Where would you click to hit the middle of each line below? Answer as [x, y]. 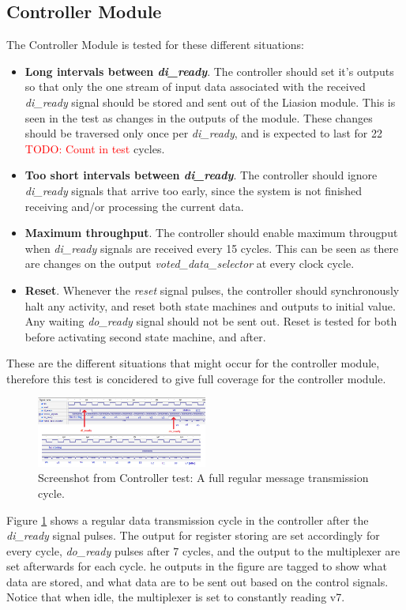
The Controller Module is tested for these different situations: [155, 45]
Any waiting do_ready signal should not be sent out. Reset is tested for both [211, 321]
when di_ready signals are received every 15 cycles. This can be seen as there [212, 248]
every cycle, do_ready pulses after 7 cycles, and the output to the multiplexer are [203, 550]
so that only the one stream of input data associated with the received [195, 87]
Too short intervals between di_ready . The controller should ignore [201, 175]
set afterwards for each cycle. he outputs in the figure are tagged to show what [197, 566]
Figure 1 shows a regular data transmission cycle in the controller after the [188, 520]
